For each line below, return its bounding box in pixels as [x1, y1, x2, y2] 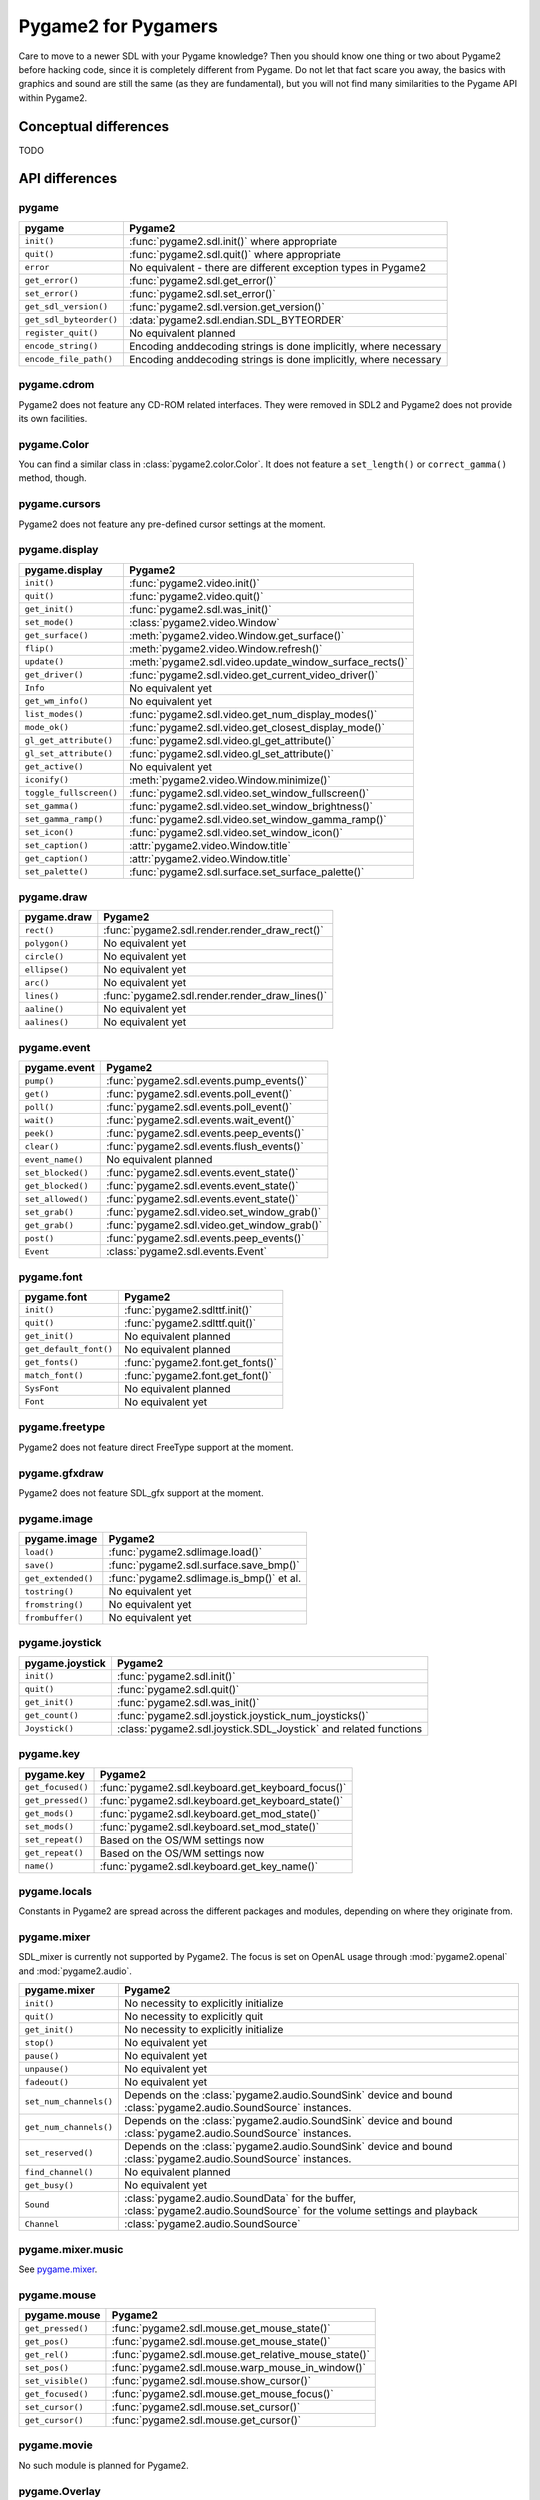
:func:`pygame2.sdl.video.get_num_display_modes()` [128, 707, 378, 721]
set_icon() [24, 827, 75, 838]
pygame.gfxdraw [18, 1466, 104, 1480]
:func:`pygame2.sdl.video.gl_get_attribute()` [128, 733, 335, 747]
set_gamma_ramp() [24, 814, 104, 825]
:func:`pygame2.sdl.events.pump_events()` [106, 1074, 308, 1088]
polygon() [24, 938, 70, 949]
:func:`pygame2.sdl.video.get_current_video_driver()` [128, 668, 379, 682]
